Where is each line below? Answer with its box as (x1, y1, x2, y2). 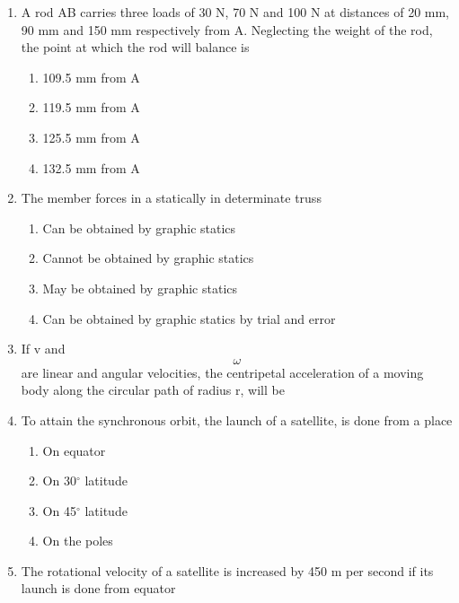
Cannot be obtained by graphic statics (42, 249, 254, 267)
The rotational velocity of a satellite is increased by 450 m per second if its (21, 561, 434, 580)
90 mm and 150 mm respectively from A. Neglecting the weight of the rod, (21, 20, 433, 39)
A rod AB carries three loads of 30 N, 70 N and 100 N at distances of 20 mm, (21, 3, 450, 21)
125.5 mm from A (42, 127, 140, 146)
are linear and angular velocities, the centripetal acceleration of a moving (21, 363, 424, 381)
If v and (21, 339, 66, 358)
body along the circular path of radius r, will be (21, 380, 285, 399)
